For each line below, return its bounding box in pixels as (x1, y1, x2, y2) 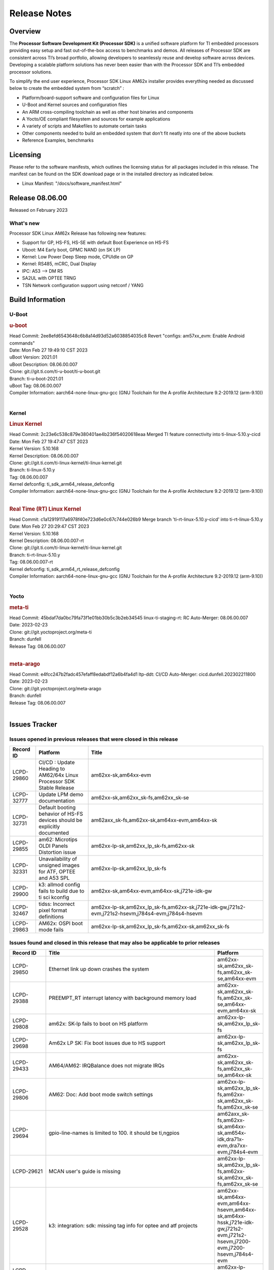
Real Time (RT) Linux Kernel (9, 505, 81, 513)
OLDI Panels (39, 842, 68, 849)
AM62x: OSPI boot (39, 920, 83, 927)
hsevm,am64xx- (217, 1206, 256, 1213)
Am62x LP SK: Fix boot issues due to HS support (48, 1039, 166, 1046)
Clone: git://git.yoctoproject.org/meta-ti (9, 629, 92, 635)
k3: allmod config (39, 881, 81, 888)
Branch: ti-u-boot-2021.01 (9, 375, 63, 382)
